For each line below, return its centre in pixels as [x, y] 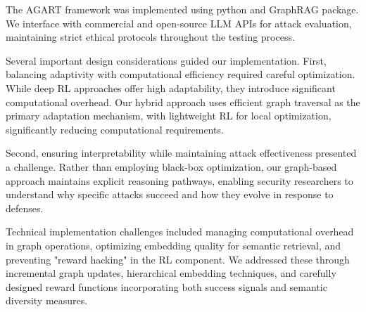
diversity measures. [47, 300]
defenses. [25, 208]
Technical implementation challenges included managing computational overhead [180, 232]
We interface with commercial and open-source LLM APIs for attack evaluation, [179, 23]
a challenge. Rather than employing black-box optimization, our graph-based [171, 166]
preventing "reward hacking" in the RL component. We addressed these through [178, 259]
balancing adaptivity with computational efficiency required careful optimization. [181, 74]
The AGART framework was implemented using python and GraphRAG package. [182, 9]
